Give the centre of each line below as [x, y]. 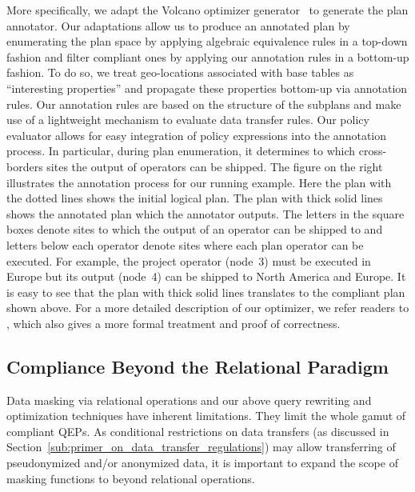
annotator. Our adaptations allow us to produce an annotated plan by [178, 25]
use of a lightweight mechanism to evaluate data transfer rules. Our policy [188, 120]
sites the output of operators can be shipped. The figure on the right [215, 166]
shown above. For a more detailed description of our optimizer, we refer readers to [208, 308]
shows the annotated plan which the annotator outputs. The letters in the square [206, 213]
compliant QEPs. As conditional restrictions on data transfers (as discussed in [198, 431]
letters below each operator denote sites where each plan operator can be [185, 244]
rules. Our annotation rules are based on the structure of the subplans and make [204, 104]
